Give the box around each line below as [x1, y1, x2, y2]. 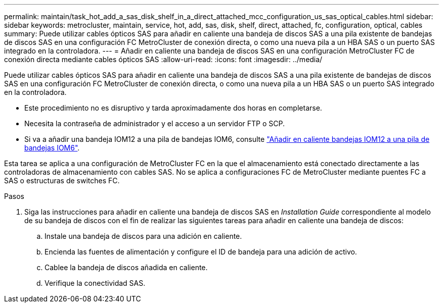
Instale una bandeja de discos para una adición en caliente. [45, 232, 242, 240]
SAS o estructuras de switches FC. [4, 176, 120, 185]
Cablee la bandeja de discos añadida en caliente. [45, 263, 208, 272]
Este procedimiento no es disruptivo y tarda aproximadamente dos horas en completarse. [24, 104, 322, 112]
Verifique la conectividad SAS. [45, 279, 146, 287]
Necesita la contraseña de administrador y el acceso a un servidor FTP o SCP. [24, 119, 285, 128]
